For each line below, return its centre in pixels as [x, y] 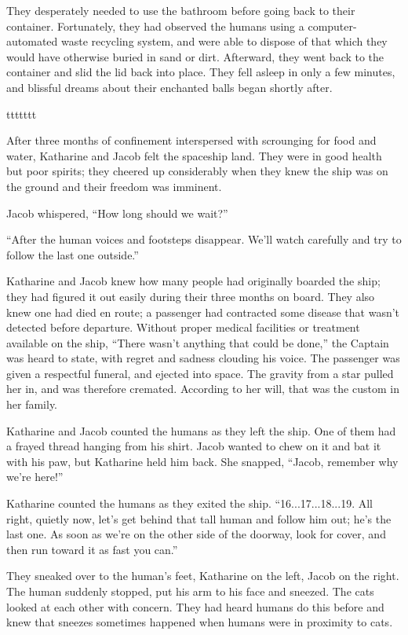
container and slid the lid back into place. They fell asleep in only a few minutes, [201, 72]
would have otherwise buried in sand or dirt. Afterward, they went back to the [195, 56]
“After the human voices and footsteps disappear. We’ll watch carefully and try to [204, 239]
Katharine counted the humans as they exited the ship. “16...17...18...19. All [189, 503]
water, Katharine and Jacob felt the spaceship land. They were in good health [194, 155]
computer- [332, 26]
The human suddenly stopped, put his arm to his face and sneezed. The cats [190, 591]
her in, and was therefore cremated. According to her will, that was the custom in [203, 389]
